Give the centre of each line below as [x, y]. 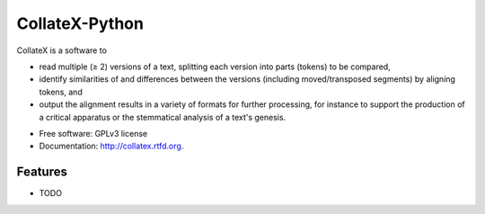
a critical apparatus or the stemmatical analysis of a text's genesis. [163, 117]
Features [42, 172]
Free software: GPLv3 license [93, 133]
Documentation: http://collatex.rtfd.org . [111, 146]
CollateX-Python [80, 23]
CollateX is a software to [62, 50]
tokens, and [61, 92]
